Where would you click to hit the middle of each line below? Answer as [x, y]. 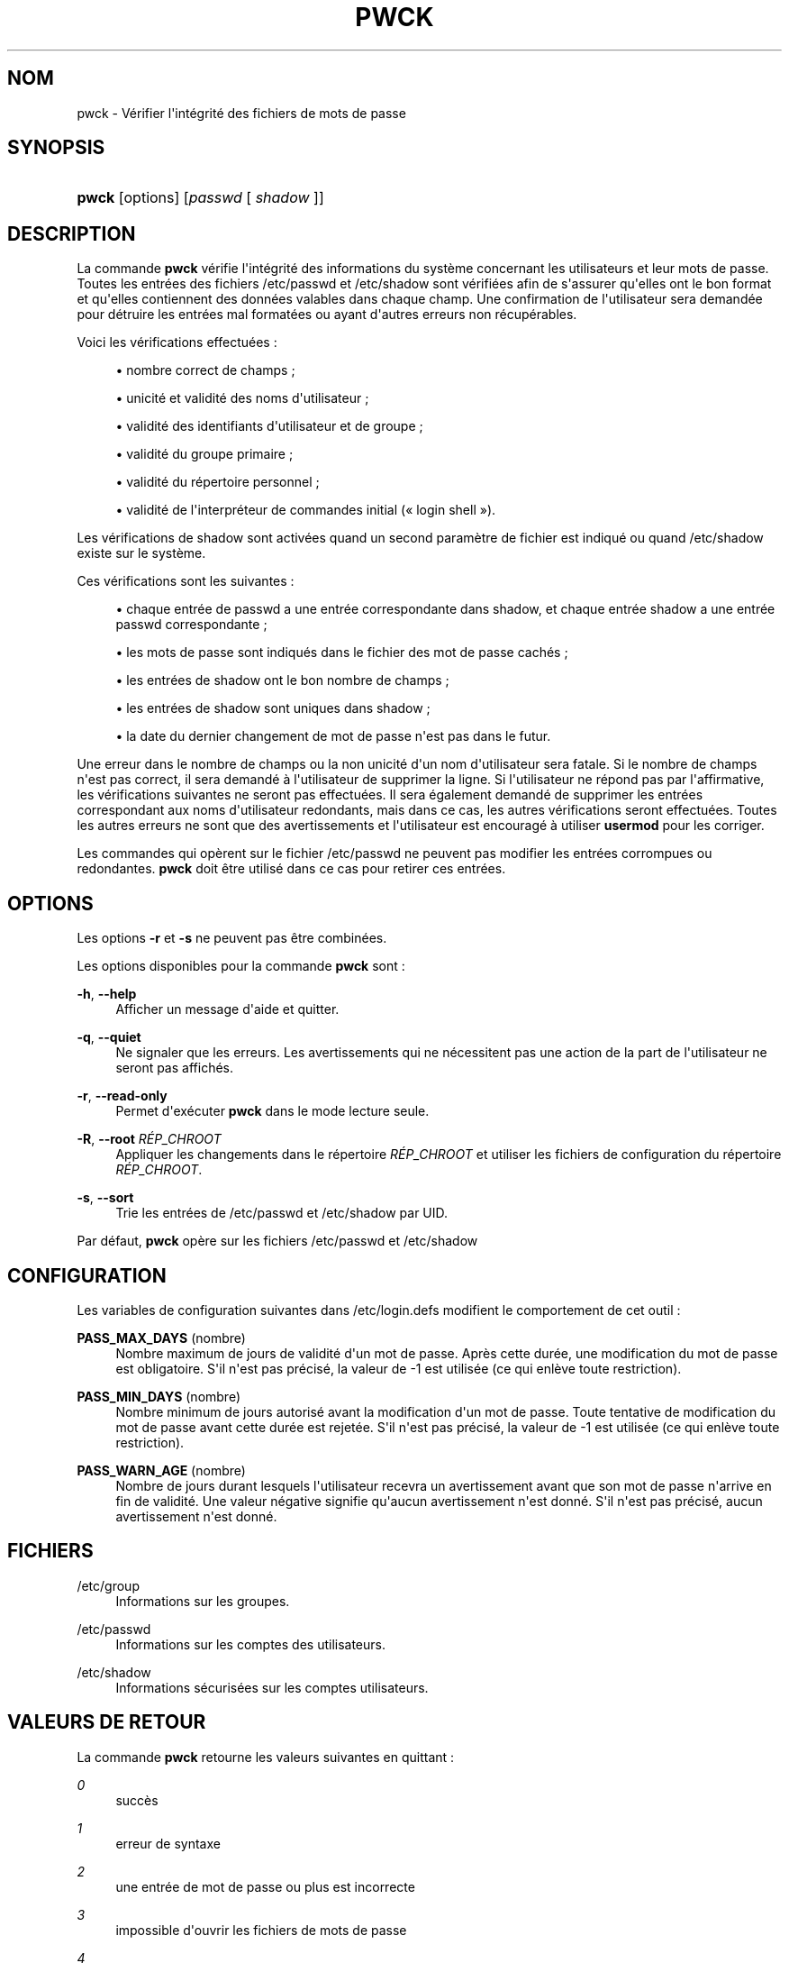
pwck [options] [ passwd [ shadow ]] [200, 198]
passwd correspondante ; [191, 625]
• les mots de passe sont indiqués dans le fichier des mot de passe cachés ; [342, 653]
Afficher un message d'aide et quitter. [227, 1009]
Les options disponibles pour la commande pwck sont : [241, 966]
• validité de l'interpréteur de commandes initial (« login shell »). [306, 510]
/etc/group [108, 1585]
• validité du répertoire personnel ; [218, 482]
